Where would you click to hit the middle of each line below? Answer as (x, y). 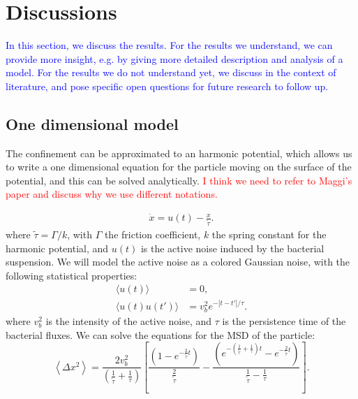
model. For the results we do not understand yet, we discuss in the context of (171, 72)
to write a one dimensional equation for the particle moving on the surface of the (179, 167)
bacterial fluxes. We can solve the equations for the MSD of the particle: (161, 334)
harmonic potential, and (57, 248)
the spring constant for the (269, 234)
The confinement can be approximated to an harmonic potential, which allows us (179, 153)
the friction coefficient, (152, 234)
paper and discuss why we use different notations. (112, 194)
